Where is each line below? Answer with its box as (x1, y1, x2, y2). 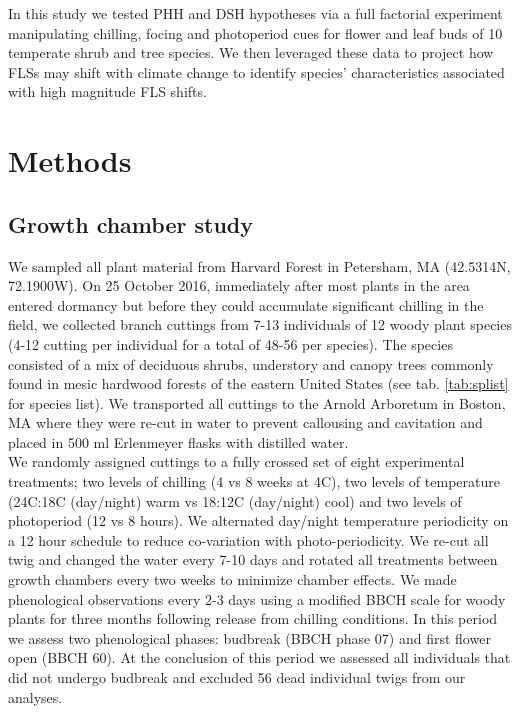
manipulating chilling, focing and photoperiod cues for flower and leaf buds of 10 (8, 22, 503, 43)
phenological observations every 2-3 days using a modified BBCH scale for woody (8, 588, 506, 609)
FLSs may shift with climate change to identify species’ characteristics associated (8, 61, 505, 82)
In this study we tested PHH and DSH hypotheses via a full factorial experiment (8, 3, 503, 23)
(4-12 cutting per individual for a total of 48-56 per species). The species (8, 333, 453, 354)
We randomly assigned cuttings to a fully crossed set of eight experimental (8, 451, 465, 472)
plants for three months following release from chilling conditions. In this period (8, 608, 498, 629)
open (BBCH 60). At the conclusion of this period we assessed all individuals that (8, 647, 511, 668)
